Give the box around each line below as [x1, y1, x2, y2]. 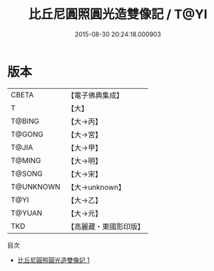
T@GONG [11, 129, 44, 139]
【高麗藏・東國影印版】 [67, 221, 145, 231]
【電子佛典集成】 [67, 90, 124, 100]
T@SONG [11, 169, 44, 179]
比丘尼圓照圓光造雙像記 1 [17, 256, 90, 264]
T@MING [11, 155, 41, 165]
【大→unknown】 [67, 182, 126, 192]
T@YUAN [11, 208, 43, 218]
